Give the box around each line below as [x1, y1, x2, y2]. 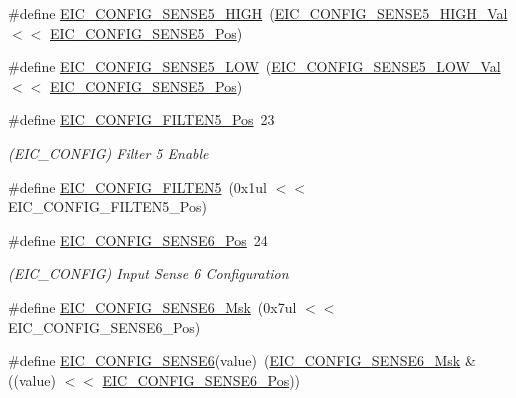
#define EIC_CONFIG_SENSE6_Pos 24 [8, 229, 268, 250]
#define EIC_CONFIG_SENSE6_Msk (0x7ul [8, 296, 297, 317]
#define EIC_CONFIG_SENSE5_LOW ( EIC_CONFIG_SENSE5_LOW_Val [8, 56, 501, 77]
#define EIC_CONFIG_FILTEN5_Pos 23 [8, 109, 275, 130]
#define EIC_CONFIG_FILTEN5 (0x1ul [8, 176, 267, 197]
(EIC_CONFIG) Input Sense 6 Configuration [8, 263, 289, 284]
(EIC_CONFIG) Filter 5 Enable [8, 142, 209, 163]
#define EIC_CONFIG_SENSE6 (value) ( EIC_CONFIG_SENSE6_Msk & [8, 350, 476, 371]
